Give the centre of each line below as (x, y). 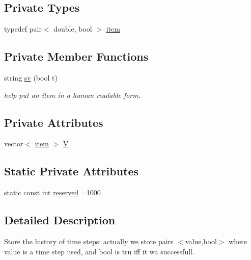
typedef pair (23, 29)
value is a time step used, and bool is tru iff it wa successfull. (99, 251)
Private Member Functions (76, 56)
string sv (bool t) (31, 77)
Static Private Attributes (72, 171)
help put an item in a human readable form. (73, 95)
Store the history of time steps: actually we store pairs (89, 241)
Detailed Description (60, 220)
